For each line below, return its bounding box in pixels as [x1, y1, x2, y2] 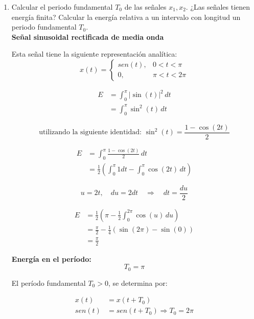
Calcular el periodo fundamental [11, 2, 113, 12]
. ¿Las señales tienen [186, 2, 250, 12]
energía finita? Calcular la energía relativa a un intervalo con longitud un [11, 11, 241, 22]
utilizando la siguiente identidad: [39, 129, 142, 136]
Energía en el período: [11, 253, 91, 264]
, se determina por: [108, 277, 168, 288]
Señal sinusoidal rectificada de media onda [11, 31, 164, 42]
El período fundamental [11, 277, 86, 288]
